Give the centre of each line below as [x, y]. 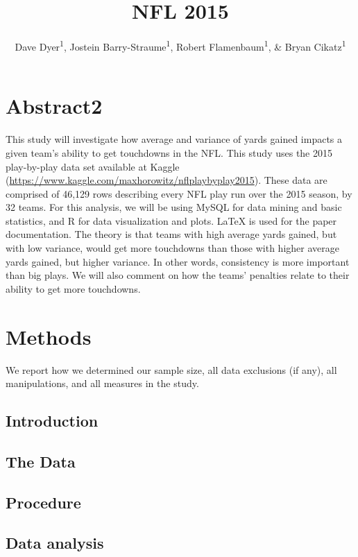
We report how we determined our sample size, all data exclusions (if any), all [171, 369]
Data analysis [55, 543]
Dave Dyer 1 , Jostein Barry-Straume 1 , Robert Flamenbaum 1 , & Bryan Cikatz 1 [180, 45]
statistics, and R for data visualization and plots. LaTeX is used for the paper [171, 220]
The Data [41, 461]
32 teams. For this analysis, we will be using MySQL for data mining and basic [174, 207]
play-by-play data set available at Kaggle [93, 166]
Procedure [43, 502]
